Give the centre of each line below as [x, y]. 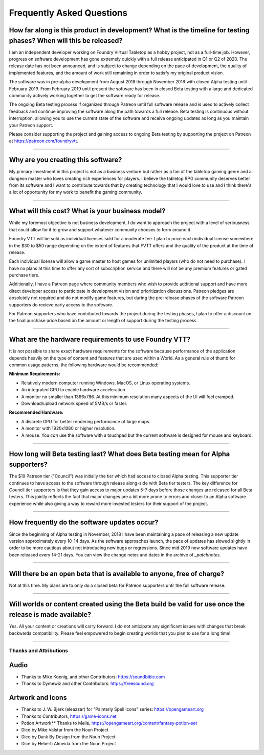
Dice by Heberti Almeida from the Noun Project [69, 744]
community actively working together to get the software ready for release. [85, 95]
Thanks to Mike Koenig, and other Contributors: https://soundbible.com [93, 677]
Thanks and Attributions [39, 651]
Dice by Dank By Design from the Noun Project [68, 737]
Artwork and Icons [38, 698]
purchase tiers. [24, 275]
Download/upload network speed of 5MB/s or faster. [74, 403]
